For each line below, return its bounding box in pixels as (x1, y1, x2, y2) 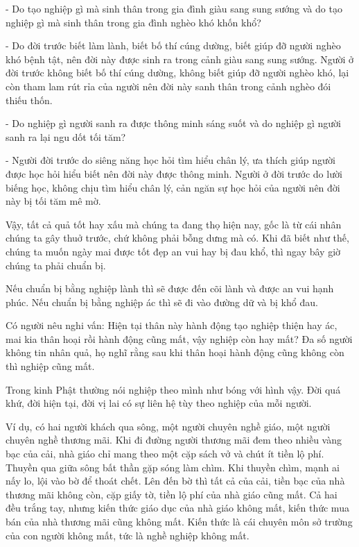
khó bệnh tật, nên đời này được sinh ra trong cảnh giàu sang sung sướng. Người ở (6, 51, 354, 66)
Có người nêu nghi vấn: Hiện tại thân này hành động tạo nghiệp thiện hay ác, (6, 318, 338, 333)
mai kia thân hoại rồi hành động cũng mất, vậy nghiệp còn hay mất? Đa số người (6, 331, 353, 346)
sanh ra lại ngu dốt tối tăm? (6, 129, 126, 144)
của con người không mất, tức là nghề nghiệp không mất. (6, 528, 249, 542)
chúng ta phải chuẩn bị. (6, 258, 106, 272)
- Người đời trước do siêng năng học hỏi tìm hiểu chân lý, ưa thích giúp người (6, 153, 335, 167)
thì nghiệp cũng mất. (6, 359, 95, 373)
